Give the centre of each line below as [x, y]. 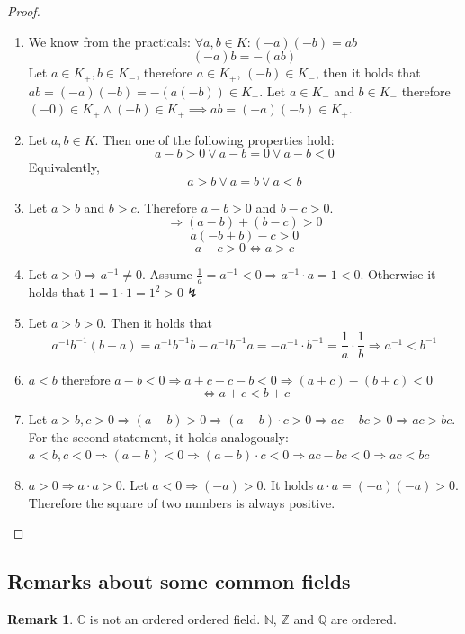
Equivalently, [64, 167]
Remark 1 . [40, 618]
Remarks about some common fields [179, 581]
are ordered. [363, 618]
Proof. [24, 11]
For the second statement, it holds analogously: [158, 436]
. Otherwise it [398, 274]
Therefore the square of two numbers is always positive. [182, 502]
